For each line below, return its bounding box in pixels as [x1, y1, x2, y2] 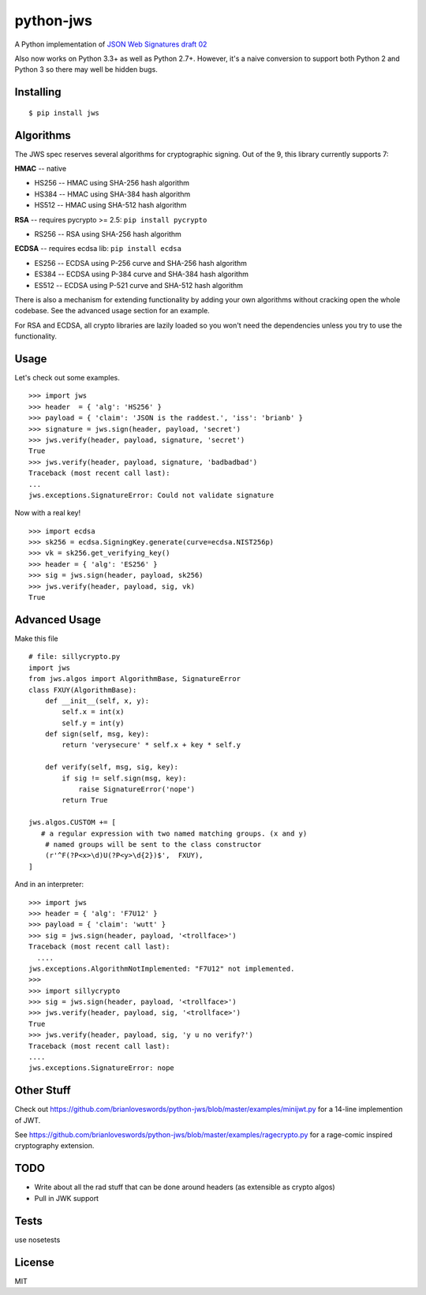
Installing [14, 85, 62, 99]
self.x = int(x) [62, 707, 125, 717]
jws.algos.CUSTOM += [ [28, 818, 117, 827]
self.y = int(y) [62, 718, 125, 728]
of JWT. [14, 1115, 41, 1125]
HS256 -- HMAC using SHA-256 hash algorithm [34, 178, 189, 188]
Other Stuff [14, 1084, 71, 1097]
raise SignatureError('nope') [78, 785, 196, 794]
